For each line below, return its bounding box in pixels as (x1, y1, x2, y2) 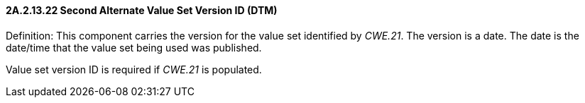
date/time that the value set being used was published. (6, 41, 262, 54)
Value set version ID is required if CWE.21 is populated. (6, 63, 262, 75)
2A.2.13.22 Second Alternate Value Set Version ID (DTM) (6, 4, 278, 16)
